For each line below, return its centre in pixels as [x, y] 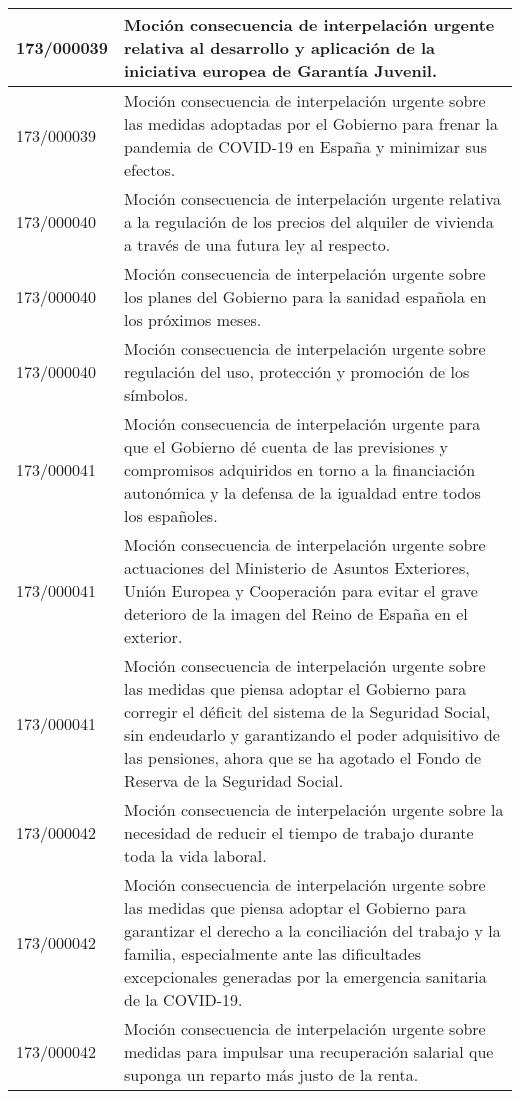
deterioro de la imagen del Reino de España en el [296, 613]
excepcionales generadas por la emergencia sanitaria [305, 976]
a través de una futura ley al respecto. [257, 244]
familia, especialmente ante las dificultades [273, 953]
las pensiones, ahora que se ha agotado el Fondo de [303, 757]
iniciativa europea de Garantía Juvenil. [281, 70]
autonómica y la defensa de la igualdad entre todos [302, 492]
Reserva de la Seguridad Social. [234, 780]
